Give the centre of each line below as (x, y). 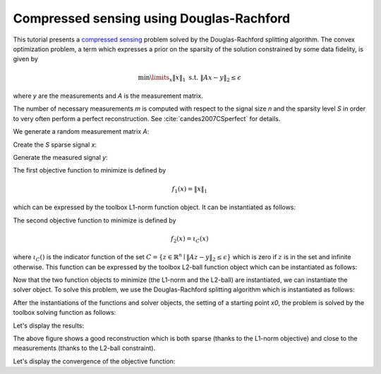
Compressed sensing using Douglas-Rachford (152, 18)
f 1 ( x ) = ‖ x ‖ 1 (189, 189)
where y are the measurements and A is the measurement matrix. (108, 96)
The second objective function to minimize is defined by (95, 220)
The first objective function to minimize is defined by (90, 170)
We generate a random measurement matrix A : (81, 132)
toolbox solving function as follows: (65, 313)
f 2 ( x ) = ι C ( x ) (189, 239)
